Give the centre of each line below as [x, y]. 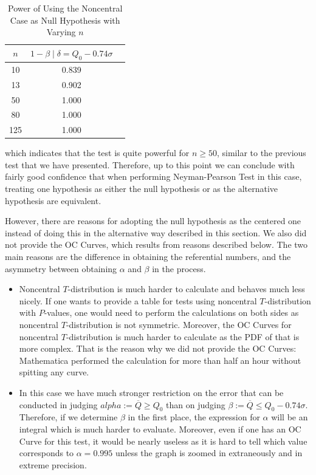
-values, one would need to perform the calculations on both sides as [171, 313]
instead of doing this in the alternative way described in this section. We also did [156, 232]
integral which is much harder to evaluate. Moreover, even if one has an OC [160, 429]
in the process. [179, 268]
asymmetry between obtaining [61, 268]
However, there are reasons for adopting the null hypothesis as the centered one [153, 221]
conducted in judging [58, 404]
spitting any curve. [54, 372]
